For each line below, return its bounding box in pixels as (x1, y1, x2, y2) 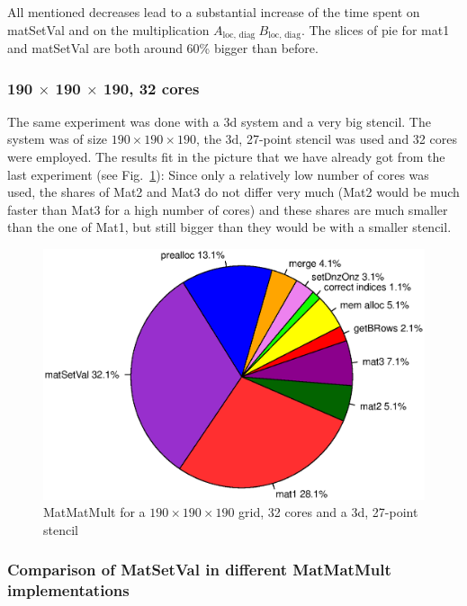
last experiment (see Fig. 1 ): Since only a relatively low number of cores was (7, 165, 429, 183)
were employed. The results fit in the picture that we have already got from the (7, 147, 445, 166)
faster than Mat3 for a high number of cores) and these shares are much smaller (7, 200, 448, 218)
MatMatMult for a (43, 503, 146, 521)
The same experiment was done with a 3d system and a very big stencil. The (7, 111, 431, 130)
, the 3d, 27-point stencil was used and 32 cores (195, 129, 457, 148)
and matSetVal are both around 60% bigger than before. (7, 39, 319, 58)
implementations (7, 579, 130, 602)
